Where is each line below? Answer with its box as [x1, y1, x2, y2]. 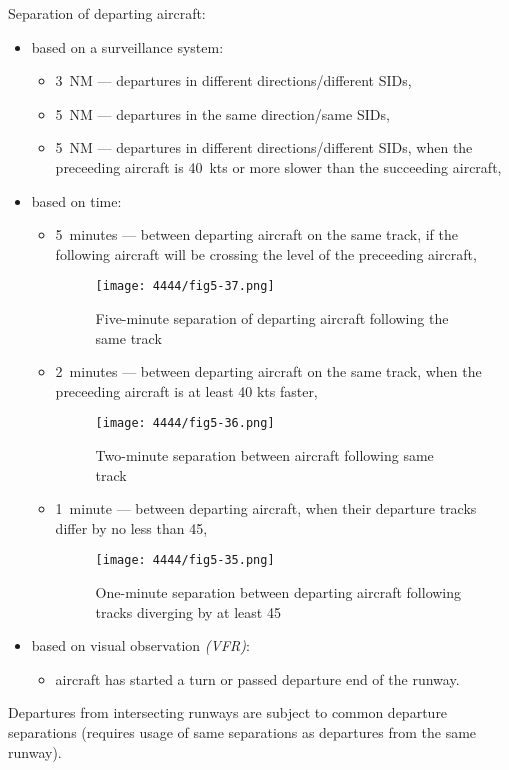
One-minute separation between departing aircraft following [95, 582, 462, 603]
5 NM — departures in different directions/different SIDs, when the [55, 137, 473, 158]
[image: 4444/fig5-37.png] [95, 279, 275, 294]
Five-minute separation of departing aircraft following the [95, 308, 449, 328]
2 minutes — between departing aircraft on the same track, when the [55, 361, 482, 382]
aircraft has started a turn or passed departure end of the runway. [55, 668, 460, 689]
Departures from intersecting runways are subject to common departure [8, 702, 448, 723]
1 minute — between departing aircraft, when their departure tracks [55, 498, 477, 519]
